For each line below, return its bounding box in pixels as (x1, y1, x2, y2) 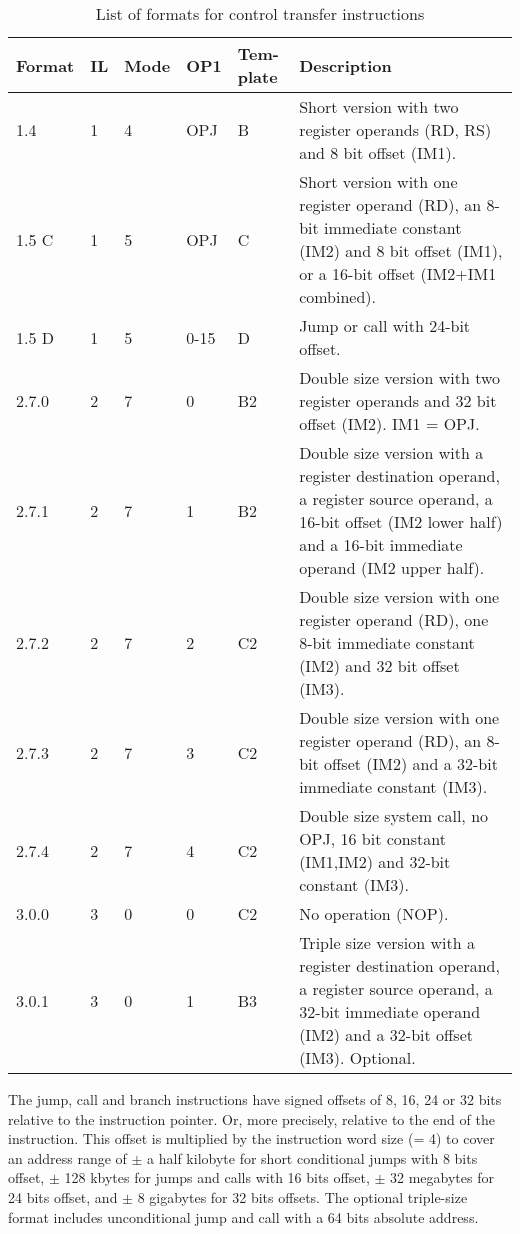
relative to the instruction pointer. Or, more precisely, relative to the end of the (8, 1108, 495, 1129)
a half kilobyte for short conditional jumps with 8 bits (147, 1147, 478, 1168)
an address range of (8, 1147, 127, 1168)
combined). (299, 285, 377, 308)
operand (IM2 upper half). (299, 556, 485, 579)
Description (299, 53, 392, 77)
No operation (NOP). (299, 902, 449, 925)
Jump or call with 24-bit (299, 314, 471, 337)
